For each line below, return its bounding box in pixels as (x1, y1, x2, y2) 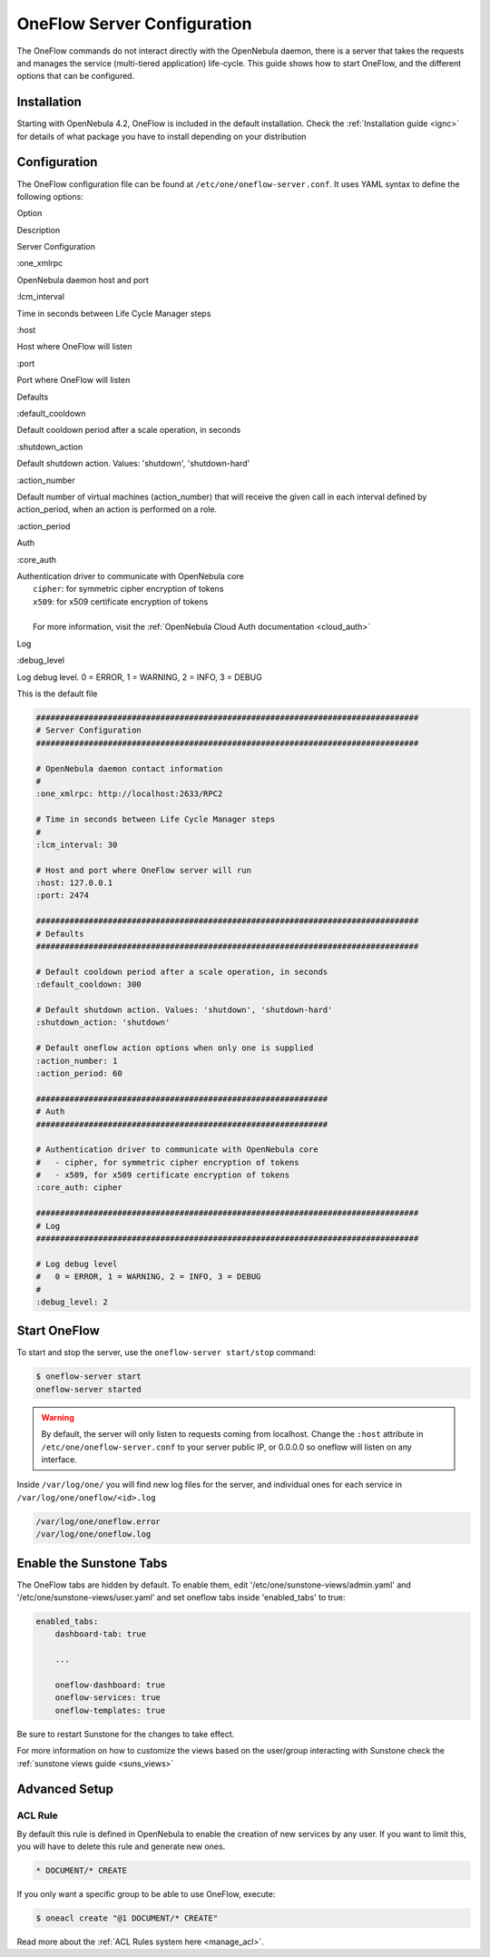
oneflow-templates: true (54, 1705, 166, 1716)
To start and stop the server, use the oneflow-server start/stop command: (16, 1347, 317, 1358)
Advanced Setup (16, 1782, 113, 1797)
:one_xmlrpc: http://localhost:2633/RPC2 (35, 789, 223, 799)
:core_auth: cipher (35, 1183, 122, 1193)
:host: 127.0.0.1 (35, 878, 113, 889)
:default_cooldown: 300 (35, 979, 142, 989)
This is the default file (16, 688, 98, 699)
